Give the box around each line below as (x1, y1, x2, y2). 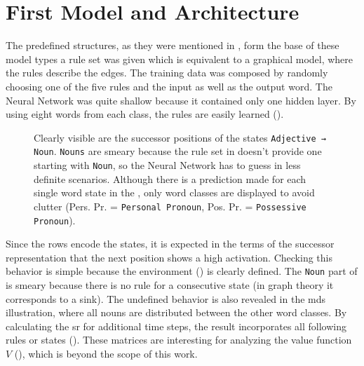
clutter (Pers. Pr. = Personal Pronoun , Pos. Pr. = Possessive (34, 198, 306, 213)
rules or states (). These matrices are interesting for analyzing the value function (6, 332, 352, 347)
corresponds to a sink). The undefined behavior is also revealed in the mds (6, 291, 326, 306)
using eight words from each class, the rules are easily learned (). (6, 107, 284, 121)
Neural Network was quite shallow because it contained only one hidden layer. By (6, 93, 356, 107)
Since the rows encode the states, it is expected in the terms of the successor (6, 236, 335, 251)
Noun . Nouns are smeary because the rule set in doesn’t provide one (34, 144, 322, 158)
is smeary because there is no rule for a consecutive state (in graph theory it (6, 278, 334, 292)
